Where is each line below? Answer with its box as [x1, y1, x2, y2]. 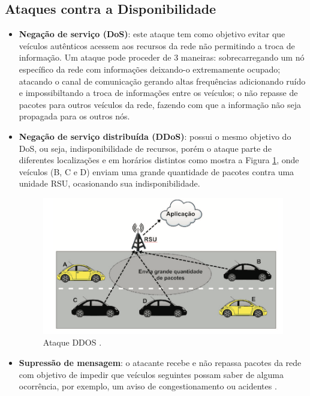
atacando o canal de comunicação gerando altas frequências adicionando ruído [19, 74, 306, 87]
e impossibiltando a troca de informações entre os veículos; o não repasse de [19, 86, 298, 99]
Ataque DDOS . [43, 336, 102, 349]
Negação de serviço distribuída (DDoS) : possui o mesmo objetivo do [19, 130, 291, 142]
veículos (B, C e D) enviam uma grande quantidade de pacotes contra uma [19, 165, 294, 178]
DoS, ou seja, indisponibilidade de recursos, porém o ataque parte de [19, 142, 272, 154]
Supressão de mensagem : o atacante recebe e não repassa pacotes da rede [19, 356, 302, 369]
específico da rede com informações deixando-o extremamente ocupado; [19, 62, 281, 75]
